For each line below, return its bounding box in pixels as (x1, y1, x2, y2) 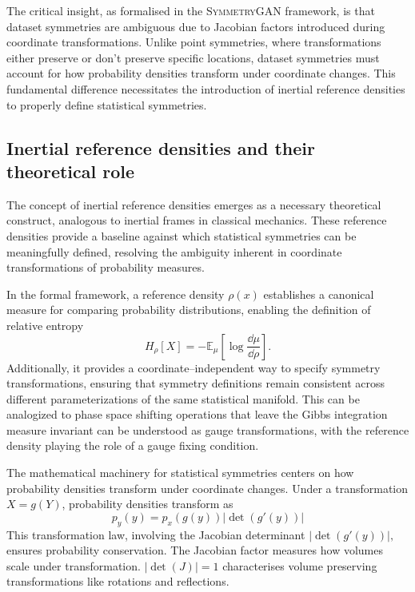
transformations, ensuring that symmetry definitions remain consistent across (6, 375, 385, 391)
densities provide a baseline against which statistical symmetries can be (6, 227, 357, 244)
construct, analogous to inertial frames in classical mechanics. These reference (6, 212, 387, 228)
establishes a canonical (263, 285, 374, 302)
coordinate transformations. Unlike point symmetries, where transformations (6, 34, 381, 50)
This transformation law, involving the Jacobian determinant (6, 526, 305, 542)
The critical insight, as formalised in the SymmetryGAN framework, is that (6, 2, 375, 18)
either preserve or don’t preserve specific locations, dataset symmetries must (6, 49, 380, 66)
